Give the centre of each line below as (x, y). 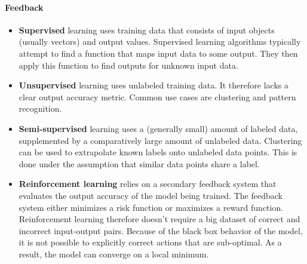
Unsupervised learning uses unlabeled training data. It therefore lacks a (153, 85)
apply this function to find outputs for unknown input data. (128, 65)
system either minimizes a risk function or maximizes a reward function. (151, 207)
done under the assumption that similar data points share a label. (139, 163)
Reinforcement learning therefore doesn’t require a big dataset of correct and (159, 219)
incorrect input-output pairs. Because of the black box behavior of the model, (161, 230)
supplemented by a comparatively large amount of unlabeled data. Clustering (160, 140)
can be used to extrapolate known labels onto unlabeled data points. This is (158, 152)
